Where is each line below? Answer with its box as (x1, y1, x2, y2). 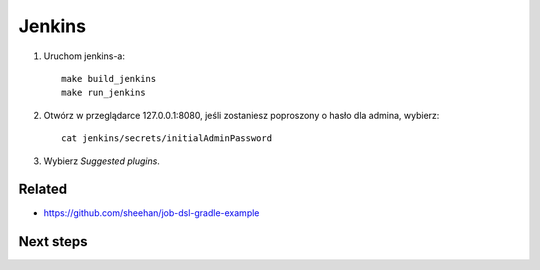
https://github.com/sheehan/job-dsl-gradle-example (43, 207, 260, 219)
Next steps (18, 233, 88, 250)
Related (18, 181, 68, 198)
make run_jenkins (61, 87, 146, 99)
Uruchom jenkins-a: (43, 50, 125, 62)
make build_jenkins (61, 73, 157, 84)
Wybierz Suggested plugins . (43, 155, 160, 167)
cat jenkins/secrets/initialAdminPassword (61, 133, 273, 144)
